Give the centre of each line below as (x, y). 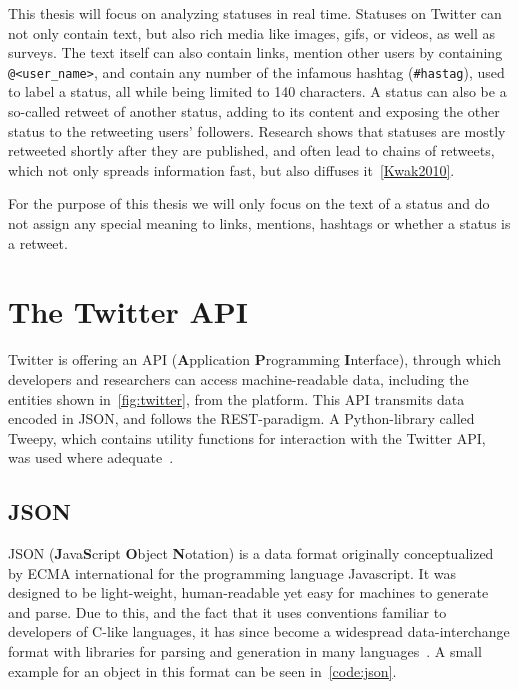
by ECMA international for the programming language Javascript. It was (232, 572)
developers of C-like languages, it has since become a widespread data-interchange (259, 631)
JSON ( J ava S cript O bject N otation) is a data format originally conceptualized (251, 553)
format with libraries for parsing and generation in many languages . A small (245, 651)
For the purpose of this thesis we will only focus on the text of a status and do (249, 203)
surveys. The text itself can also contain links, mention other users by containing (255, 52)
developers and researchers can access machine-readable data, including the (238, 378)
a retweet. (38, 242)
